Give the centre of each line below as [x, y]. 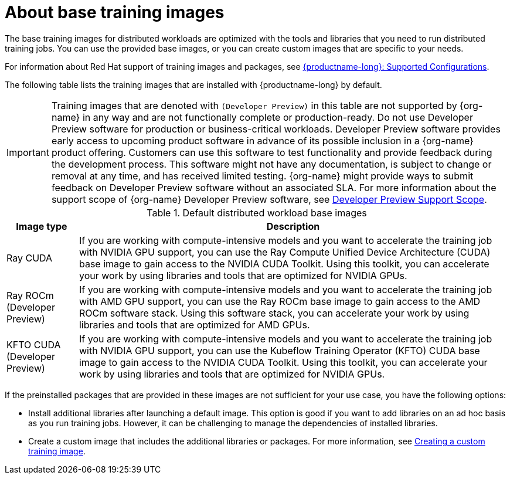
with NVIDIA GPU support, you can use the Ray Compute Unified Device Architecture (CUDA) [285, 252]
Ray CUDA [30, 258]
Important [28, 152]
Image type [42, 226]
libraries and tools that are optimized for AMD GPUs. [194, 325]
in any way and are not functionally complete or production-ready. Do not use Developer [278, 117]
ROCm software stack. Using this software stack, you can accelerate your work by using [274, 313]
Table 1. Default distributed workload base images [257, 213]
